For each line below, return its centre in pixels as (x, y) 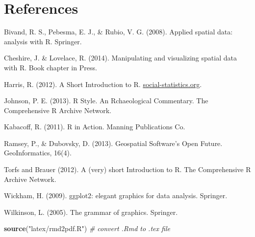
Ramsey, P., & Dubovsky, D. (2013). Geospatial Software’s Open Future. (113, 143)
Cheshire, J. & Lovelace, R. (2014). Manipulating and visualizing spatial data (120, 58)
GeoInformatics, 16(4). (38, 153)
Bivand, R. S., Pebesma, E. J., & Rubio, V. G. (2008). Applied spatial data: (118, 32)
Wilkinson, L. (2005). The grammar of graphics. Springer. (91, 212)
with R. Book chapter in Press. (51, 67)
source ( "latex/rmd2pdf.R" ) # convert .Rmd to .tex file (87, 228)
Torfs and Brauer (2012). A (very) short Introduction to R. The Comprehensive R (127, 169)
